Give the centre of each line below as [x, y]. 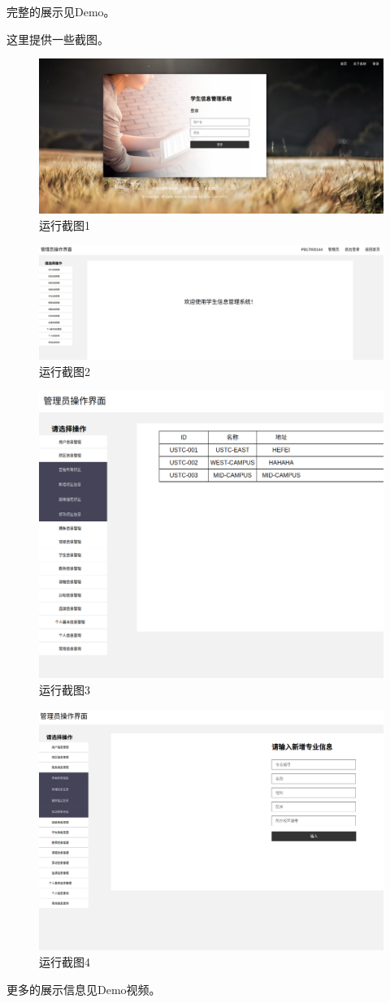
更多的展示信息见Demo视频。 [84, 989]
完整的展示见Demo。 [61, 11]
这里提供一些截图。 [58, 39]
